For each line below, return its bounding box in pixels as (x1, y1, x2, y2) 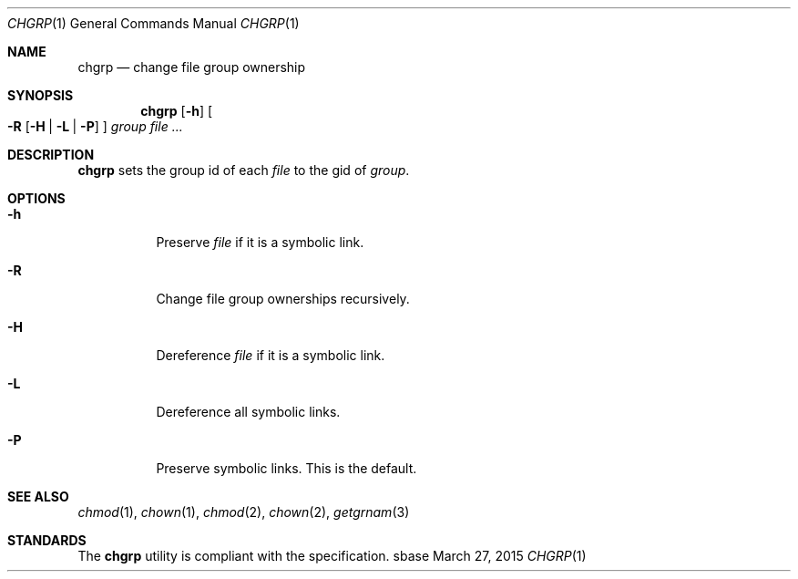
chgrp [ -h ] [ (140, 103, 213, 119)
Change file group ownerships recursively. (156, 291, 410, 306)
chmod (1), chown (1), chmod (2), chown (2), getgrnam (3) (77, 504, 410, 520)
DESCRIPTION (7, 147, 95, 162)
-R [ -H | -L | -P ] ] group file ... (7, 119, 183, 134)
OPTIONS (7, 191, 66, 206)
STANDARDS (7, 532, 87, 548)
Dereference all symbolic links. (156, 404, 341, 419)
